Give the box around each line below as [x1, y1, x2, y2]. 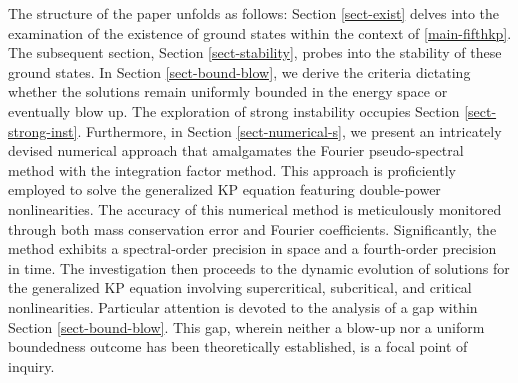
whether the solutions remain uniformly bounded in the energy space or [8, 81, 448, 102]
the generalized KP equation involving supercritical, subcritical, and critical [8, 277, 472, 298]
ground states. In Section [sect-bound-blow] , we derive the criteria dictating [8, 61, 471, 82]
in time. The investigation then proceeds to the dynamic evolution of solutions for [8, 257, 510, 278]
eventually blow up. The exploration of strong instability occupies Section [8, 100, 460, 121]
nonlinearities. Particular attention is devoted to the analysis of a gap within [8, 296, 478, 317]
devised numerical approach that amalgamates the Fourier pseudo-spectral [8, 140, 464, 161]
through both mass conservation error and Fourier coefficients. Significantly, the [8, 218, 497, 239]
